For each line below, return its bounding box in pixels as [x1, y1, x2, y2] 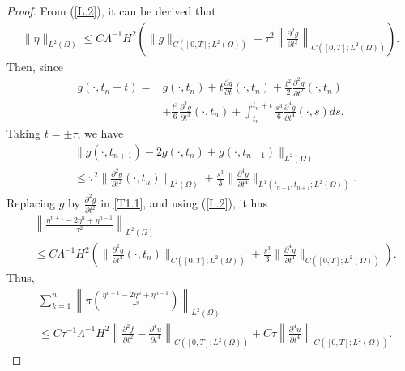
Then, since [6, 58, 64, 75]
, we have [77, 125, 124, 142]
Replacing [6, 194, 56, 211]
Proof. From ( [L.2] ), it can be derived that [6, 2, 216, 19]
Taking [6, 125, 41, 142]
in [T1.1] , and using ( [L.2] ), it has [100, 194, 267, 211]
